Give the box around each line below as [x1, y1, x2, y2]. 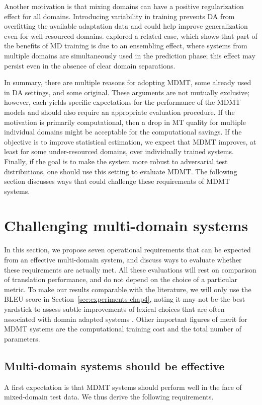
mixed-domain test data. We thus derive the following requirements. [4, 391, 214, 402]
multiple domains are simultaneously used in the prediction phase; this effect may [4, 50, 255, 60]
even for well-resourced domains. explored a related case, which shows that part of [4, 30, 257, 41]
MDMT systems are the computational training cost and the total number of [4, 323, 241, 334]
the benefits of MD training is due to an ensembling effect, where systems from [4, 40, 247, 51]
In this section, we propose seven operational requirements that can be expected [4, 244, 251, 255]
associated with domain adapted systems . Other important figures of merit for [4, 313, 247, 324]
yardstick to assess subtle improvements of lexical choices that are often [4, 303, 225, 314]
